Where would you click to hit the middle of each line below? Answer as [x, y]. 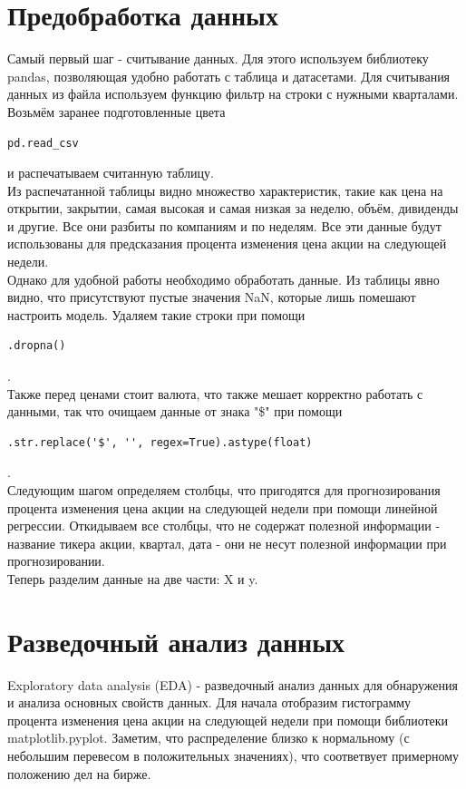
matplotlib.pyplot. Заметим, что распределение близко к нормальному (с [209, 738]
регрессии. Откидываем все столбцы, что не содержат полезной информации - [224, 526]
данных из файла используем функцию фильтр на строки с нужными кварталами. [233, 94]
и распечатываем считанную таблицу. [111, 173]
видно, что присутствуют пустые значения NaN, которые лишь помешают [212, 297]
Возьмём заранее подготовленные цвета [116, 111]
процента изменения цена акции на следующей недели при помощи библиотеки [228, 720]
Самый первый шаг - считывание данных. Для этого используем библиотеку [218, 58]
